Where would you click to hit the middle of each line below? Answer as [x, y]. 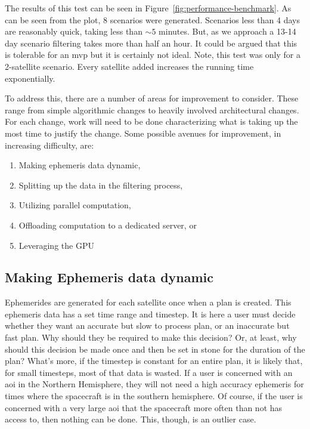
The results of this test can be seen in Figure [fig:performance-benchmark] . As [148, 8]
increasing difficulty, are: [49, 145]
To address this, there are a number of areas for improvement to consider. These [152, 98]
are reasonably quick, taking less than [74, 31]
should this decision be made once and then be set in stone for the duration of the [155, 349]
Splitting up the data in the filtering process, [101, 185]
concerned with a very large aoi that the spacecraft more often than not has [144, 407]
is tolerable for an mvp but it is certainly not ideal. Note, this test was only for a [153, 55]
